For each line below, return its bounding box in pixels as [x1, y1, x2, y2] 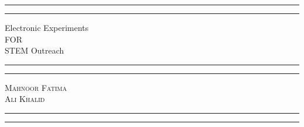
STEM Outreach [5, 44, 64, 57]
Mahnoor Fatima [5, 81, 67, 93]
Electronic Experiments [5, 22, 89, 33]
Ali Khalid [5, 93, 45, 105]
